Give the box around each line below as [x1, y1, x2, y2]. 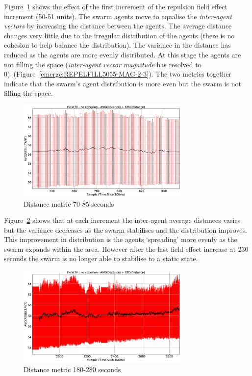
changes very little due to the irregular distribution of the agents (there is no [4, 30, 235, 40]
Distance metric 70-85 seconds [24, 198, 114, 209]
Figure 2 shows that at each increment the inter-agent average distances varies [4, 215, 241, 225]
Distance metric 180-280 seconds [24, 364, 121, 374]
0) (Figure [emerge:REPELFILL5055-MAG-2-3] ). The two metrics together [4, 69, 232, 79]
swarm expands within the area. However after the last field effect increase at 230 [4, 243, 249, 254]
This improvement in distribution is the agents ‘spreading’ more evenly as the [4, 234, 237, 244]
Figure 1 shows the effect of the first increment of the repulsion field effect [4, 1, 228, 11]
